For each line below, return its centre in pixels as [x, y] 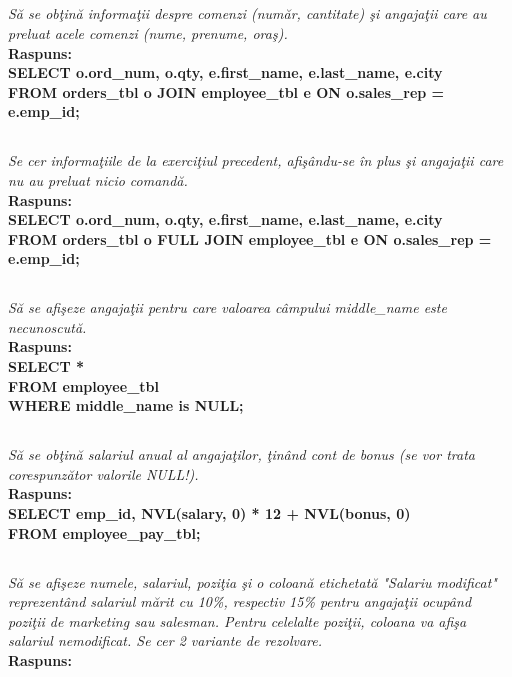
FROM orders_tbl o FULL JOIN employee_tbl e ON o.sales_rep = [250, 238]
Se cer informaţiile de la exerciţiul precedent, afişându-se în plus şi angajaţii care [256, 160]
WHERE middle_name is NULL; [126, 405]
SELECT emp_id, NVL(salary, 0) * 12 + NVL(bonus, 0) [209, 513]
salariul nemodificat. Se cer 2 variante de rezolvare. [165, 640]
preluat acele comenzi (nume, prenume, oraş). [148, 32]
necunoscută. [47, 326]
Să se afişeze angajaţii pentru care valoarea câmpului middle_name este [227, 307]
